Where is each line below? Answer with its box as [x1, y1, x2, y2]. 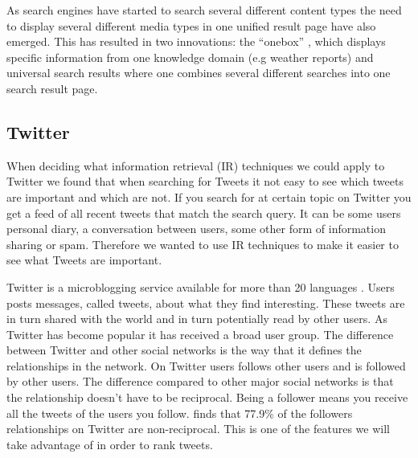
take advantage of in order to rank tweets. [6, 436, 213, 452]
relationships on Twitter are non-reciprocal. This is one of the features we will [6, 420, 390, 437]
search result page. [6, 80, 98, 96]
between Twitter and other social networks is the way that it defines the [6, 341, 362, 358]
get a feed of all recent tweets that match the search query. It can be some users [6, 204, 401, 221]
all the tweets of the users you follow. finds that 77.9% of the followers [6, 404, 353, 421]
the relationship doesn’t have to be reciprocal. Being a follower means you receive [6, 389, 408, 406]
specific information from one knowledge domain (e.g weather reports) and [6, 48, 374, 65]
